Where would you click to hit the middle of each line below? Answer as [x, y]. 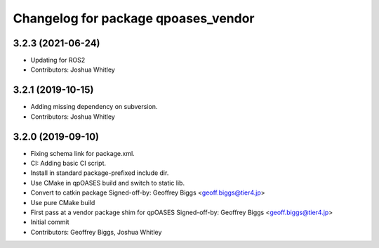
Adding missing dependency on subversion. [94, 107]
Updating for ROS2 [58, 60]
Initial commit [50, 222]
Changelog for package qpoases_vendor [134, 18]
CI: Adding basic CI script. [68, 163]
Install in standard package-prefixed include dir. [100, 173]
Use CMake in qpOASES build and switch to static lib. [108, 183]
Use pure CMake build [63, 202]
